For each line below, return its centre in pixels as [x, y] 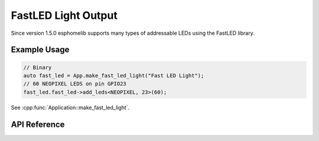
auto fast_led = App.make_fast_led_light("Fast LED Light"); [114, 76]
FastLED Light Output [64, 15]
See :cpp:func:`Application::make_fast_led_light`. [70, 107]
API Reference [38, 124]
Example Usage [40, 50]
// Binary [38, 67]
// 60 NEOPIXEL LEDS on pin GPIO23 [75, 84]
